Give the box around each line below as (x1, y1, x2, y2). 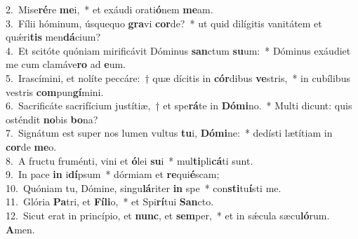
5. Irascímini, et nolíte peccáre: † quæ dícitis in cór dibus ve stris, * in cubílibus (6, 70, 350, 85)
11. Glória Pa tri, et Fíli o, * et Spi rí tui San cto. (6, 194, 214, 209)
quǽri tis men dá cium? (6, 29, 101, 44)
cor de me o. (6, 139, 57, 153)
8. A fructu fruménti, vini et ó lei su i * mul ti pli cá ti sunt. (6, 153, 253, 168)
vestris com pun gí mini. (6, 84, 104, 99)
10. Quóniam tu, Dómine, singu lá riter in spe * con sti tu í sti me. (6, 180, 281, 195)
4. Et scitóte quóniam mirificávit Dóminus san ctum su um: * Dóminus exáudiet (6, 43, 351, 57)
